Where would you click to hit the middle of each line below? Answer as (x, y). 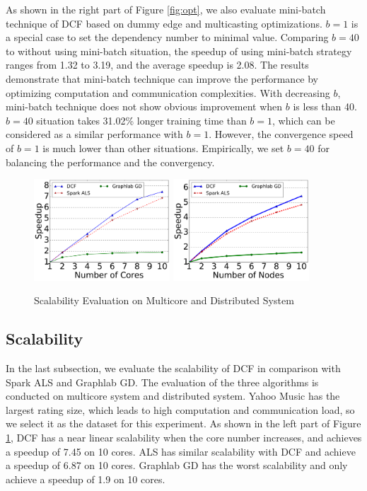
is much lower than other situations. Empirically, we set (163, 148)
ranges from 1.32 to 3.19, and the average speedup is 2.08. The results (157, 65)
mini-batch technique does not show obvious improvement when (144, 106)
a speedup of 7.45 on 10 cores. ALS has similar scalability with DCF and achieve (181, 451)
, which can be (304, 120)
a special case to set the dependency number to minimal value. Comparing (167, 37)
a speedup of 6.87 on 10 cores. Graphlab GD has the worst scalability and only (177, 465)
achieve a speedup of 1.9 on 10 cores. (86, 479)
